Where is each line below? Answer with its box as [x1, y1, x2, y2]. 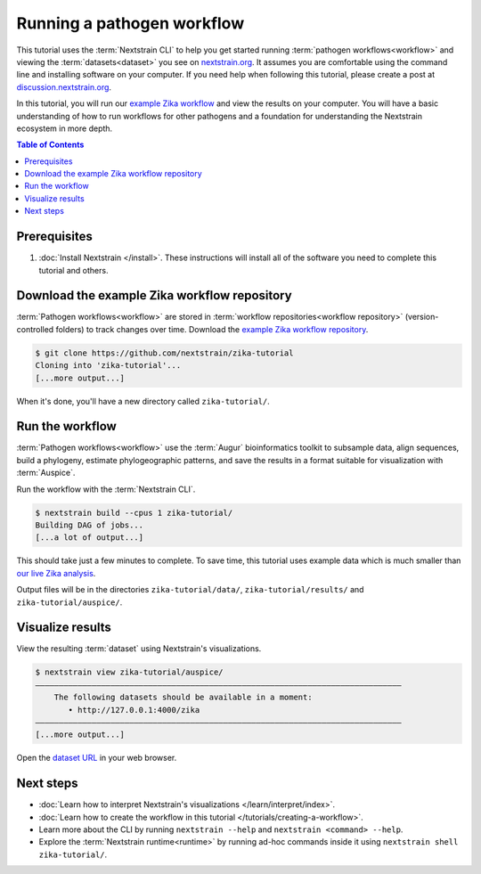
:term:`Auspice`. [16, 468, 76, 478]
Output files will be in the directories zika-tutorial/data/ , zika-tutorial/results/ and [16, 584, 364, 595]
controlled [16, 323, 54, 334]
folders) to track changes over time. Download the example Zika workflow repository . [55, 323, 369, 334]
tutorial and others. [38, 265, 109, 275]
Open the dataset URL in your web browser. [16, 753, 177, 764]
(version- [404, 312, 439, 323]
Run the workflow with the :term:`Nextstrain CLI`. [16, 484, 196, 494]
